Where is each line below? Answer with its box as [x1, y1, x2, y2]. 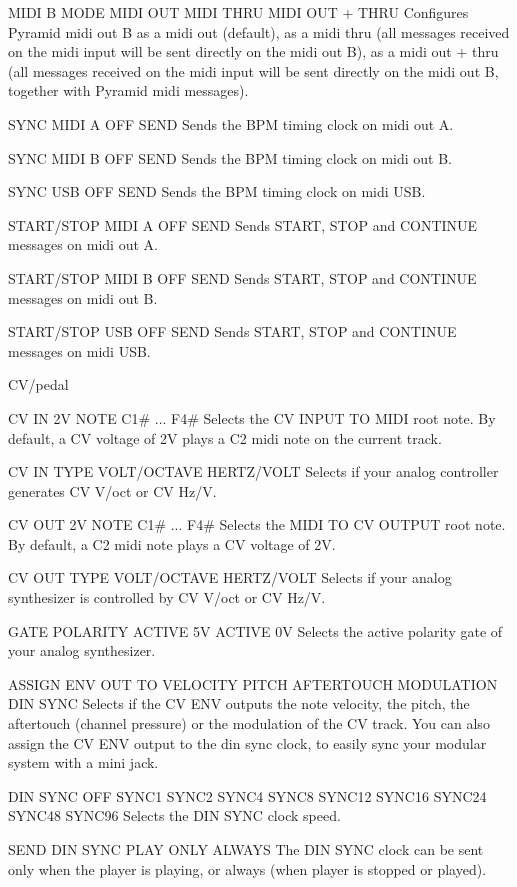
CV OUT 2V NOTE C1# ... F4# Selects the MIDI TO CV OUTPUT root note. [8, 514, 506, 535]
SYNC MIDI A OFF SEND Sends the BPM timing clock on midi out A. [8, 113, 454, 134]
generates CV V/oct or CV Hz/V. [8, 480, 217, 501]
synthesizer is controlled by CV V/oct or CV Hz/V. [8, 587, 326, 608]
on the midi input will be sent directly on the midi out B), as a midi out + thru [8, 41, 499, 62]
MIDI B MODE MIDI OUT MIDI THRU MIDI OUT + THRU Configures [8, 2, 469, 22]
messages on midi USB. [8, 340, 151, 361]
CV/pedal [8, 374, 69, 395]
